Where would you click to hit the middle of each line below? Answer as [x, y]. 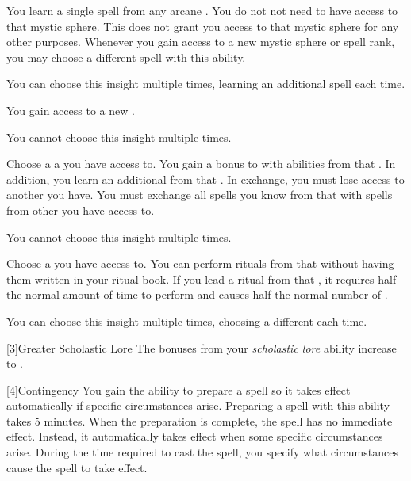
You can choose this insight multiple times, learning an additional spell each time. [206, 84]
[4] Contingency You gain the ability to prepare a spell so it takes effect [179, 389]
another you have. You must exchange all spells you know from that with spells [200, 195]
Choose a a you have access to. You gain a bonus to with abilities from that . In [201, 164]
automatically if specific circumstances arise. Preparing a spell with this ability [198, 405]
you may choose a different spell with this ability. [126, 57]
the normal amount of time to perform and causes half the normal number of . [197, 294]
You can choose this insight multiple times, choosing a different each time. [187, 321]
